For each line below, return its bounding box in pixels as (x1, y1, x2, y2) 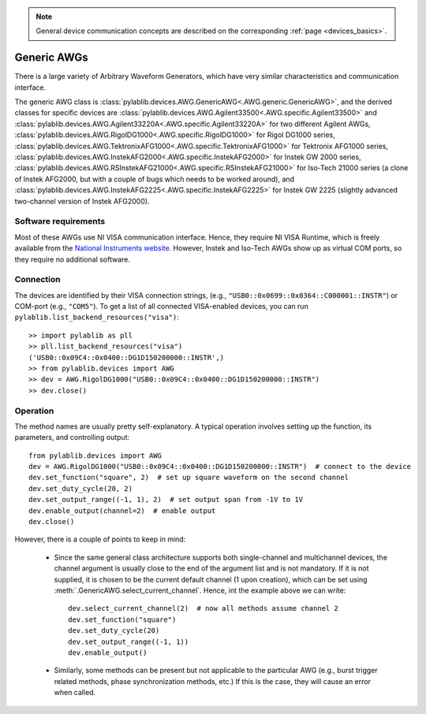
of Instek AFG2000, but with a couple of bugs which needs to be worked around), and (14, 174, 295, 184)
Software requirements (14, 216, 106, 227)
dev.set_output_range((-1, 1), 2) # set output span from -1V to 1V (28, 495, 304, 504)
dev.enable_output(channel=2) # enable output (28, 506, 216, 515)
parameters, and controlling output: (14, 433, 130, 442)
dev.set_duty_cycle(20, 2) (28, 484, 133, 493)
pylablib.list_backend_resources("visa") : (14, 312, 179, 322)
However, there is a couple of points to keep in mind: (14, 534, 186, 544)
